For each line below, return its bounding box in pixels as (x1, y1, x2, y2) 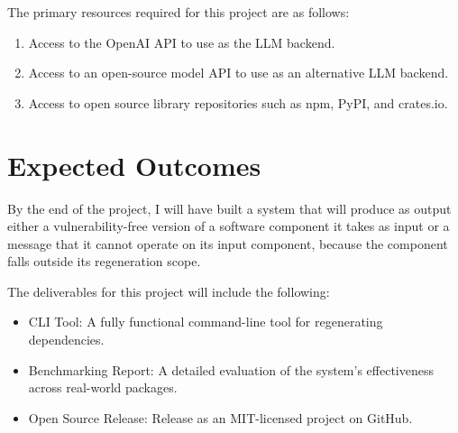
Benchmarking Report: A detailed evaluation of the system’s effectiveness (28, 360, 434, 379)
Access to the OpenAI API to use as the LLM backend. (28, 32, 335, 51)
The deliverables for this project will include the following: (7, 281, 330, 300)
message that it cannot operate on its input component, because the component (7, 234, 448, 253)
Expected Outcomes (7, 146, 261, 183)
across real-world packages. (28, 378, 178, 397)
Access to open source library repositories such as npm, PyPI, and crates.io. (28, 93, 448, 112)
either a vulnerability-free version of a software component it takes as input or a (7, 216, 450, 235)
